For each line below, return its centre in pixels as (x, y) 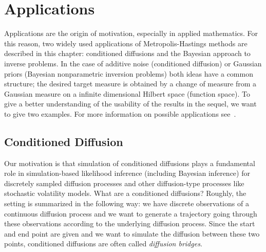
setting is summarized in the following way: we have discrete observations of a (127, 203)
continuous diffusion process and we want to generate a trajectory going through (131, 213)
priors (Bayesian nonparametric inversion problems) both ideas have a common (129, 73)
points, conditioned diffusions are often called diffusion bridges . (103, 244)
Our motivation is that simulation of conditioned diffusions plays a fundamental (130, 163)
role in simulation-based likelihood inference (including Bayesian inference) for (127, 173)
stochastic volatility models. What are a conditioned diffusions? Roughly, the (125, 193)
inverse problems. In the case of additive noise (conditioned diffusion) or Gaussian (133, 63)
